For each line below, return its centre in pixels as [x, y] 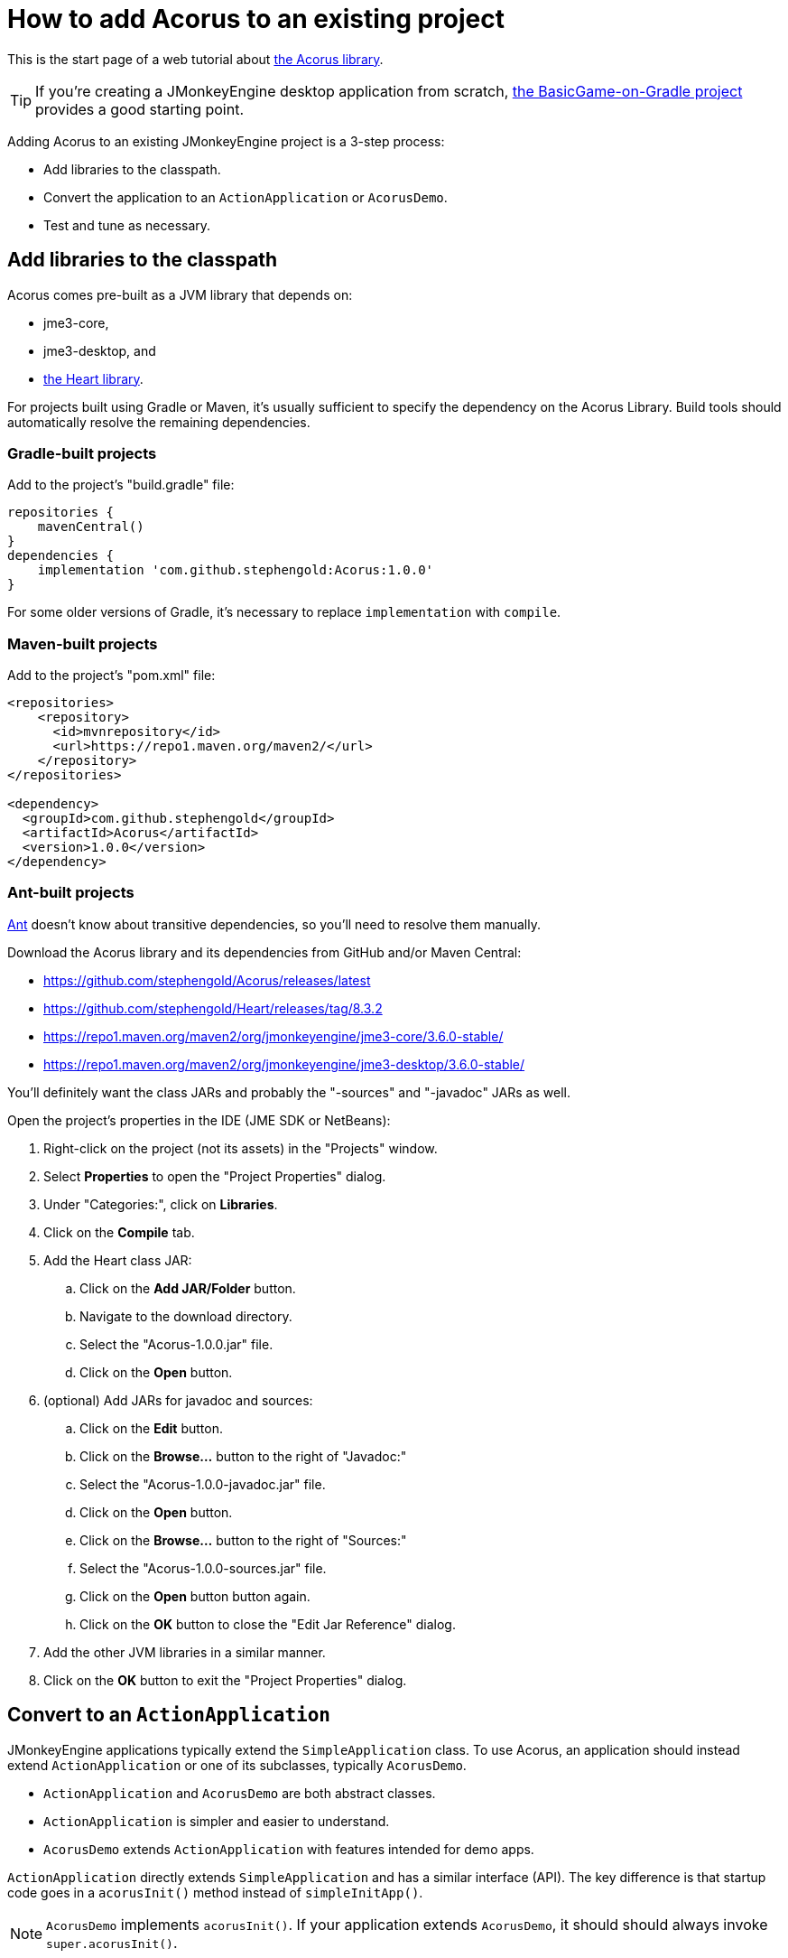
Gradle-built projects [82, 453]
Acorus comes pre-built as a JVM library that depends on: [180, 294]
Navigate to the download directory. [186, 1316]
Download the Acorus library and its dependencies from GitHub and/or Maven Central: [264, 952]
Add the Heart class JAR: [118, 1260]
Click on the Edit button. [151, 1428]
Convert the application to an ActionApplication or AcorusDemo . [246, 197]
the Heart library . [93, 378]
